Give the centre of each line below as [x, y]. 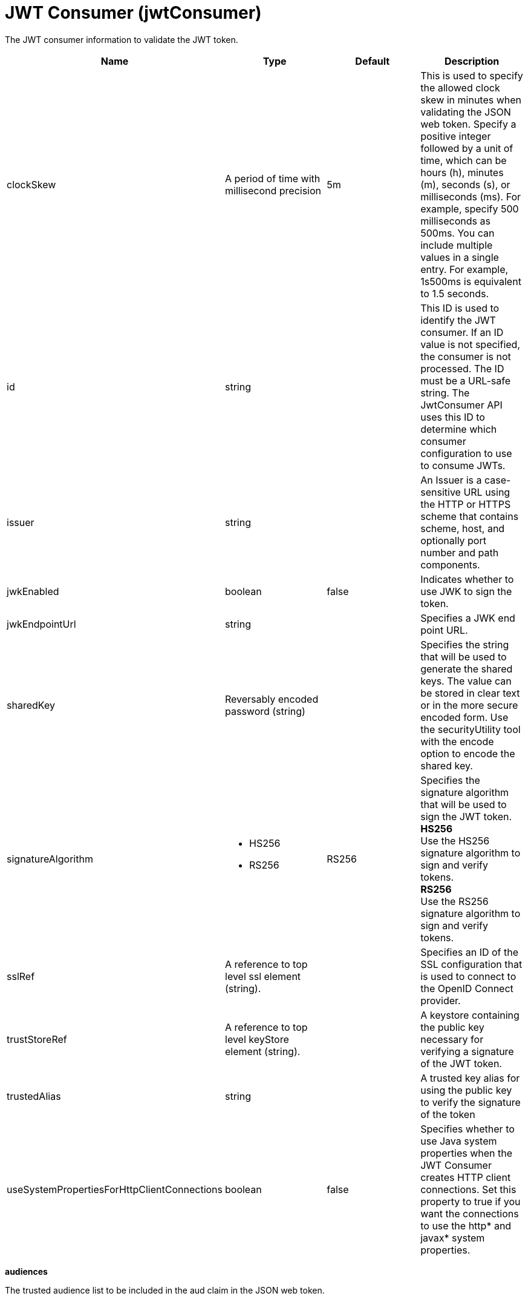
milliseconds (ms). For [471, 196]
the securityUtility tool [471, 729]
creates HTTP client [466, 1177]
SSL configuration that [471, 964]
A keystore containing [470, 1015]
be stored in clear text [470, 693]
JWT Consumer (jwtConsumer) [133, 13]
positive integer [456, 136]
